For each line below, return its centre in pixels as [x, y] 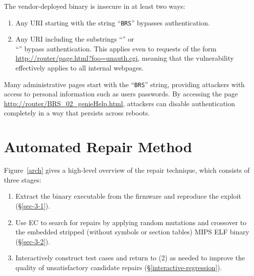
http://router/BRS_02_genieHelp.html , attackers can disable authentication [120, 103]
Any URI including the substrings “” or [75, 39]
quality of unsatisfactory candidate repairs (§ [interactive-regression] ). [119, 267]
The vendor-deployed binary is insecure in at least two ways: [95, 6]
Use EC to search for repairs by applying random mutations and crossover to [131, 222]
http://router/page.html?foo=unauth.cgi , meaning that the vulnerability [125, 58]
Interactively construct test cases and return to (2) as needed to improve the [130, 258]
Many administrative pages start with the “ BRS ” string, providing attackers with [124, 84]
